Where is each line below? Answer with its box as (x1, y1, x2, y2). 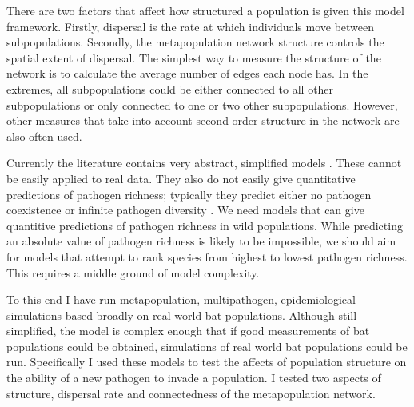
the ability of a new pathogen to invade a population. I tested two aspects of (6, 369, 381, 386)
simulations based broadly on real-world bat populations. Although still (6, 306, 357, 323)
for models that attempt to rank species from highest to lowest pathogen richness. (6, 248, 408, 265)
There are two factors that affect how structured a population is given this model (6, 2, 404, 18)
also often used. (6, 127, 82, 144)
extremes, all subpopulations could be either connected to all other (6, 80, 334, 97)
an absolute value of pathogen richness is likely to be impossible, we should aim (6, 233, 396, 249)
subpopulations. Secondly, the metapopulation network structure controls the (6, 34, 384, 50)
